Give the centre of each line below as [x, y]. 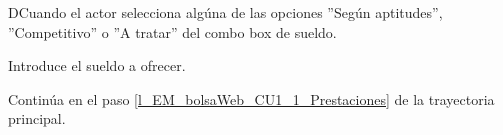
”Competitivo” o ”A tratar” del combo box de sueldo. [172, 31]
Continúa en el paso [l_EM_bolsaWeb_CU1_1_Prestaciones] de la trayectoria [251, 98]
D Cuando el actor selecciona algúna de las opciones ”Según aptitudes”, [225, 12]
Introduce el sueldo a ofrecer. [97, 65]
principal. [37, 118]
